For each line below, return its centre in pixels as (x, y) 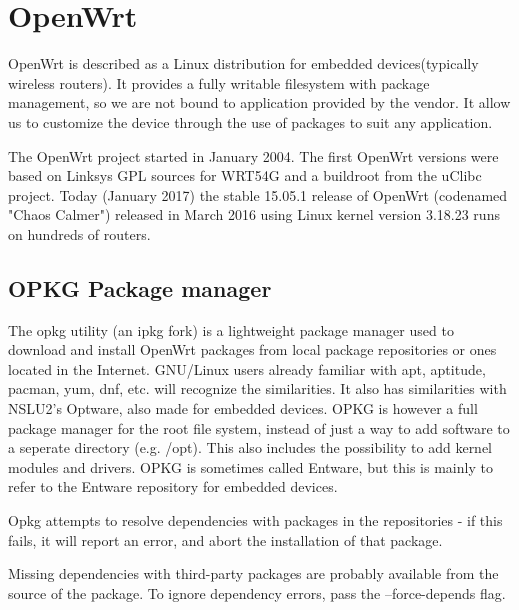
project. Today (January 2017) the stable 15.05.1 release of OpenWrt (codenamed (258, 194)
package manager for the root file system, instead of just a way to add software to (259, 427)
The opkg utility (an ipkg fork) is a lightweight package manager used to (231, 329)
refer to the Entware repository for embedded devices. (173, 486)
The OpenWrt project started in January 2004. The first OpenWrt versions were (253, 155)
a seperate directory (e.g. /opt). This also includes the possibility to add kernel (250, 447)
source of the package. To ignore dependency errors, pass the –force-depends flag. (257, 592)
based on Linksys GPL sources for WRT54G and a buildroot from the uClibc (245, 175)
